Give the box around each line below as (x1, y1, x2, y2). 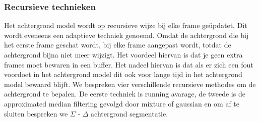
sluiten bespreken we (4, 108, 68, 118)
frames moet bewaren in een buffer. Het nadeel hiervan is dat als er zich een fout (4, 59, 253, 69)
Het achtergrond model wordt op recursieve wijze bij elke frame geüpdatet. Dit (4, 20, 247, 30)
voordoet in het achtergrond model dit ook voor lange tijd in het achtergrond (4, 69, 242, 79)
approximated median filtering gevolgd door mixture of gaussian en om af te (4, 98, 239, 108)
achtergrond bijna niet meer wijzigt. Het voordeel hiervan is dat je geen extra (4, 49, 243, 59)
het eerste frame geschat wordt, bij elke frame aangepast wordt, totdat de (4, 39, 231, 50)
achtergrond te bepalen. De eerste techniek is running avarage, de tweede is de (4, 88, 245, 99)
